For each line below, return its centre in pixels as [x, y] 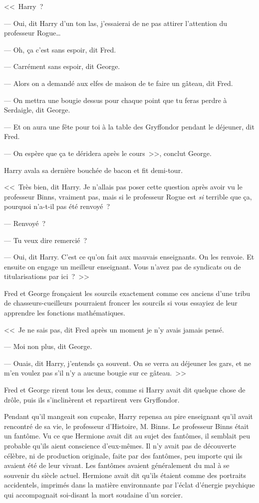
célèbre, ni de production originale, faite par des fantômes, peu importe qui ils [123, 455]
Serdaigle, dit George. [37, 110]
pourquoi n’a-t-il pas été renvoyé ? [57, 206]
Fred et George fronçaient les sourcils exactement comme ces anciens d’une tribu [127, 293]
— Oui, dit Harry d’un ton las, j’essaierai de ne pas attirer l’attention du [116, 23]
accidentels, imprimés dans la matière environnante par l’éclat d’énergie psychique [129, 485]
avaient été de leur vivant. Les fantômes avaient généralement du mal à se [117, 465]
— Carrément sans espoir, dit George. [62, 66]
